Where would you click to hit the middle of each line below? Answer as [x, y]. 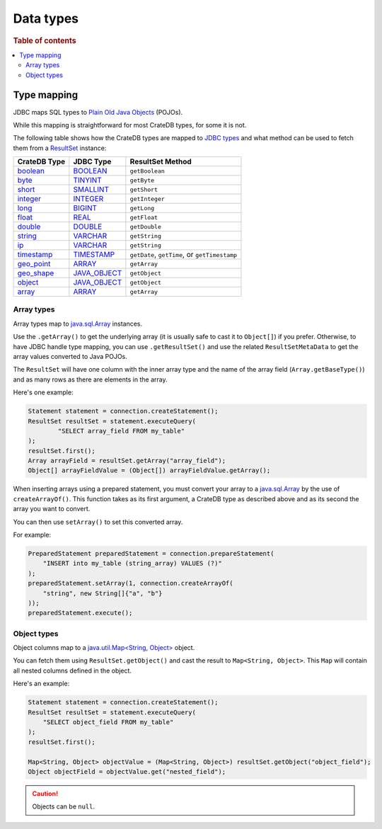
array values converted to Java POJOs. [70, 356]
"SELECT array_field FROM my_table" [121, 431]
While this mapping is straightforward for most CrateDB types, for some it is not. [130, 125]
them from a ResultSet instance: [60, 148]
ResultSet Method [161, 161]
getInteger [147, 199]
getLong [142, 208]
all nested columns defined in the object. [73, 670]
